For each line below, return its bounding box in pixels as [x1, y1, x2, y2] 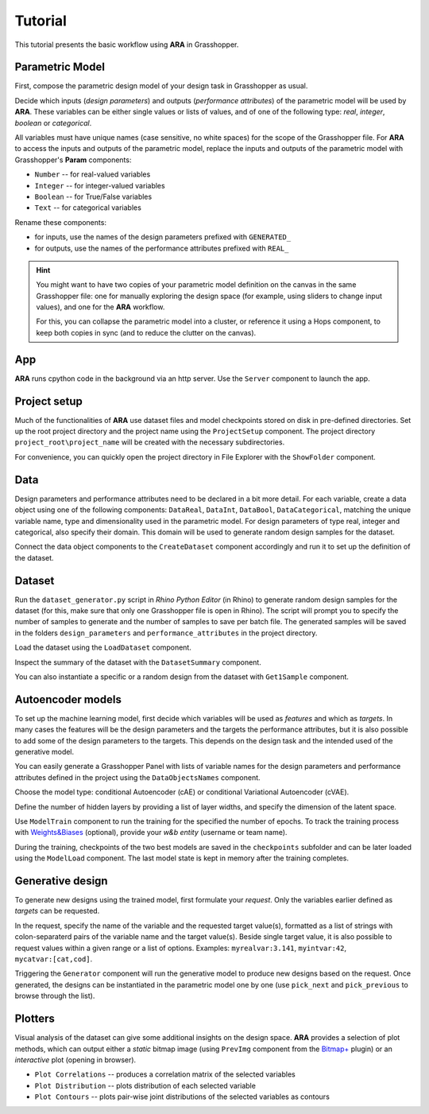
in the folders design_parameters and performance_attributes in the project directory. [14, 628, 318, 638]
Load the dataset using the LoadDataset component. [14, 642, 192, 652]
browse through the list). [14, 991, 95, 1001]
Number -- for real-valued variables [34, 169, 151, 179]
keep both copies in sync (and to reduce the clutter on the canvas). [36, 328, 257, 337]
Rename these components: [14, 217, 107, 227]
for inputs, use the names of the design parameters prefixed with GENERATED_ [34, 232, 292, 242]
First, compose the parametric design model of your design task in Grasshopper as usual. [14, 81, 308, 91]
